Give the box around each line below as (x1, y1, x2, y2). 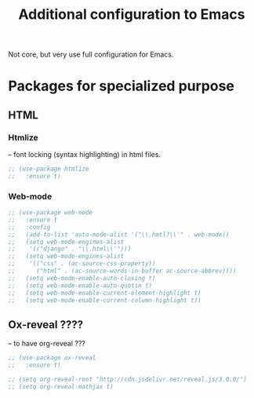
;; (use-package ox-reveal (8, 354, 96, 362)
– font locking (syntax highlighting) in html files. (8, 150, 161, 159)
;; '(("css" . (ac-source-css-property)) (8, 260, 156, 268)
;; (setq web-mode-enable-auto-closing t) (8, 274, 156, 282)
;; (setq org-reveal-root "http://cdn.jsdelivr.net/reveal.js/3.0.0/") (8, 375, 247, 384)
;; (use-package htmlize (8, 165, 89, 173)
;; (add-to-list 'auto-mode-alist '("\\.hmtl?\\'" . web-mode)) (8, 230, 230, 239)
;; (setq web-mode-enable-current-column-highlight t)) (8, 296, 201, 304)
